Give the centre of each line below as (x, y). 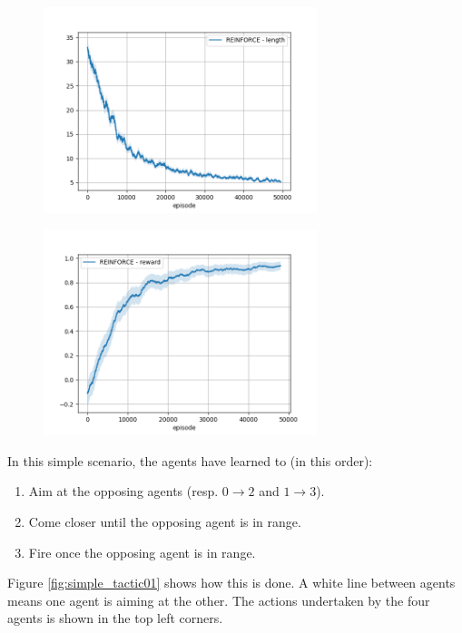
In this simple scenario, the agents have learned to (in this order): (190, 460)
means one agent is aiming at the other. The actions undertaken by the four (219, 600)
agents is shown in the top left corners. (115, 618)
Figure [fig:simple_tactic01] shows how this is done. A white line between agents (231, 583)
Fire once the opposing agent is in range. (142, 552)
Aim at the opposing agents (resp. (123, 491)
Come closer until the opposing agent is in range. (165, 521)
